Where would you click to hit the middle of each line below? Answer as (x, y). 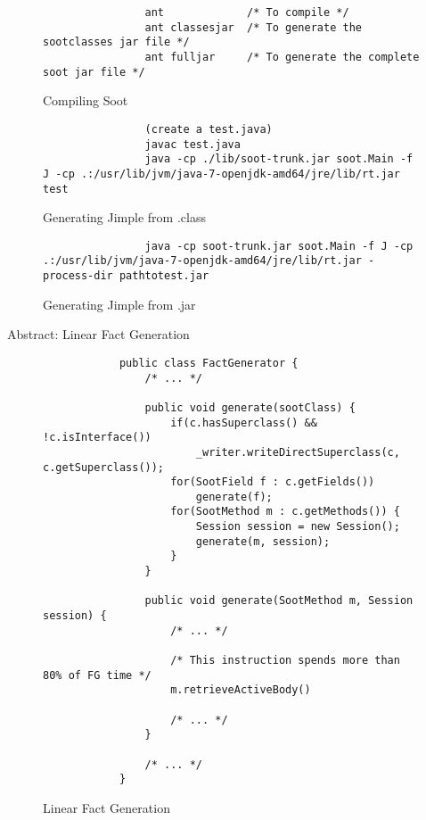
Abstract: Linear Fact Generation (98, 334)
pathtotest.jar (164, 276)
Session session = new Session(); (298, 527)
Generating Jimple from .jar (119, 304)
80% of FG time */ (97, 675)
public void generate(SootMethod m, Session (279, 601)
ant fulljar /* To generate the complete (282, 57)
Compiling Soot (86, 100)
